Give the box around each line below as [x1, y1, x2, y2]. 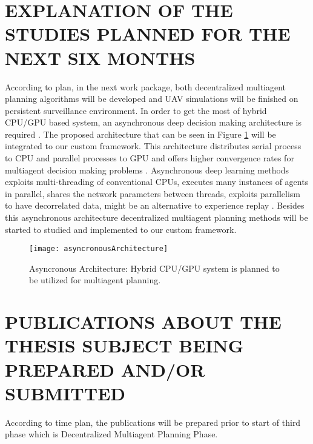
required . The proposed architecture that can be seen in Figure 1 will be [5, 127, 276, 140]
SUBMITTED [5, 380, 126, 405]
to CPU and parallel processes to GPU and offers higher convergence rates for [5, 152, 294, 164]
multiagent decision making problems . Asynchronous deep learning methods [5, 163, 289, 176]
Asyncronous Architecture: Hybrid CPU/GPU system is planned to [29, 261, 280, 274]
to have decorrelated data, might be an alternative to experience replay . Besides [5, 199, 305, 212]
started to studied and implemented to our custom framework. [5, 223, 237, 235]
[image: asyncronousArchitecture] [29, 244, 168, 254]
